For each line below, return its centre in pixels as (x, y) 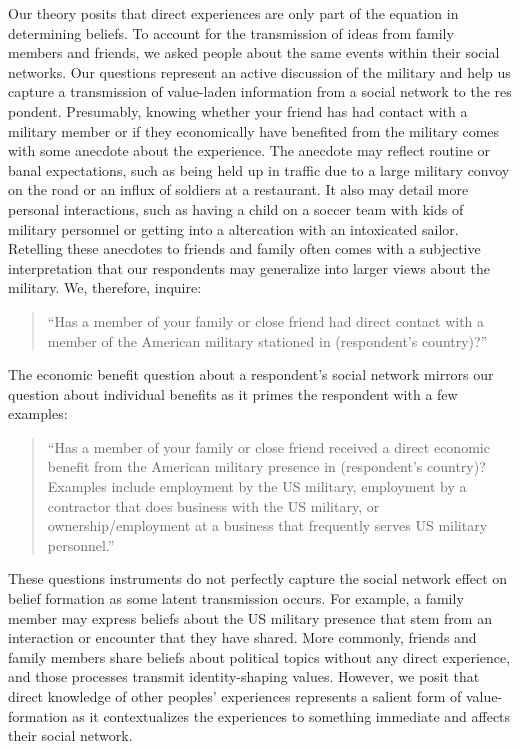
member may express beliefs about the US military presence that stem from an (250, 617)
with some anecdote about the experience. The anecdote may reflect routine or (249, 150)
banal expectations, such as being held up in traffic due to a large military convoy (259, 169)
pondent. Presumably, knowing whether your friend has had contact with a (238, 110)
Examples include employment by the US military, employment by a (257, 486)
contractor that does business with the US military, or (213, 505)
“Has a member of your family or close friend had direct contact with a (266, 320)
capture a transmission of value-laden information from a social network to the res (260, 91)
